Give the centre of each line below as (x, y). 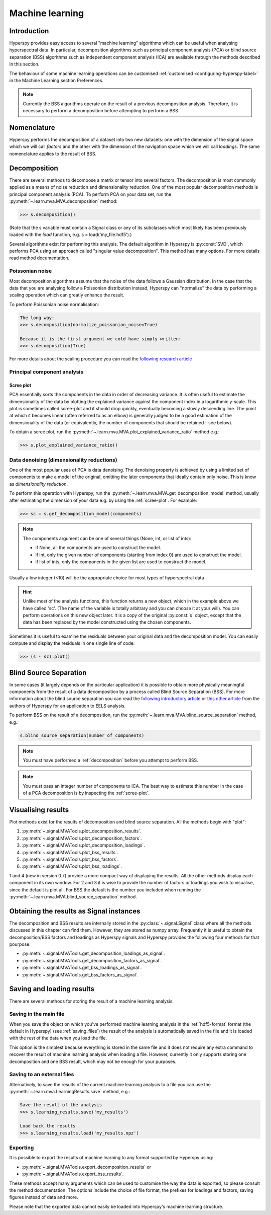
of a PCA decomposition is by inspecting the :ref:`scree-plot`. (86, 793)
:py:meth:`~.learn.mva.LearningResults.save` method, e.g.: (70, 1092)
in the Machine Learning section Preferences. (56, 81)
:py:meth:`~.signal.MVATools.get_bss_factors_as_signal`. (80, 974)
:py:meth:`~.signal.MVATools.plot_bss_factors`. (70, 859)
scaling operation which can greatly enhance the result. (67, 295)
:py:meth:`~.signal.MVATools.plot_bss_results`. (70, 852)
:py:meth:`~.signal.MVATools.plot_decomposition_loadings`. (84, 845)
